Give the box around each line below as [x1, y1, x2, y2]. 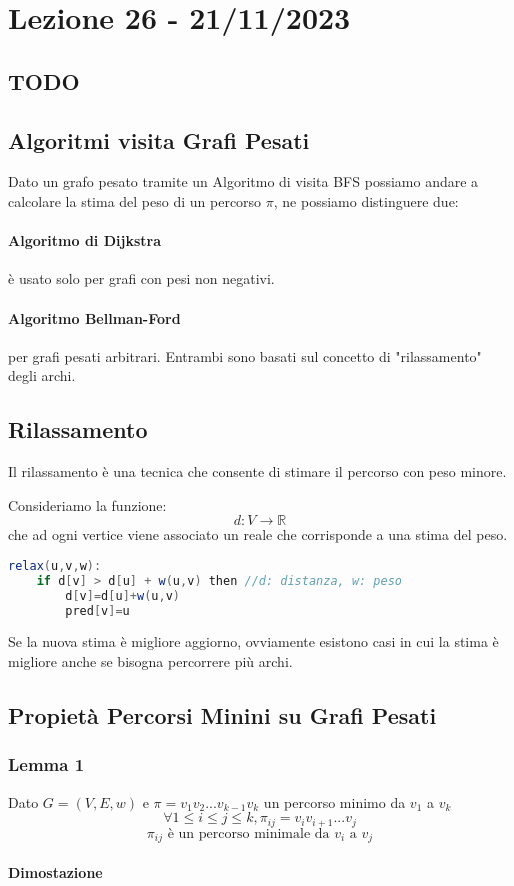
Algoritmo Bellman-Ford [8, 307, 181, 328]
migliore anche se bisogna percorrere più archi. [8, 651, 293, 671]
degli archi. [8, 365, 76, 386]
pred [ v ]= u [65, 603, 130, 618]
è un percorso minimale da [167, 826, 330, 841]
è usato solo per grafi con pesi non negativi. [8, 268, 275, 289]
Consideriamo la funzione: [8, 494, 167, 515]
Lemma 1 [8, 752, 85, 777]
